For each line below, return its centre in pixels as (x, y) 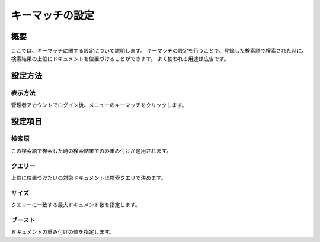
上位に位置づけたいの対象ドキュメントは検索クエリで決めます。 (89, 178)
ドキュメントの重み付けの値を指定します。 (63, 232)
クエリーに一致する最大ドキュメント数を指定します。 (76, 205)
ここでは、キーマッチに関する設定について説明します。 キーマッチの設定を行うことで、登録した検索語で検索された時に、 (159, 51)
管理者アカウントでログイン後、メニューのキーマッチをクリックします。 (99, 105)
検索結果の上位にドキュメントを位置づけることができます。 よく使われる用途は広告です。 (120, 59)
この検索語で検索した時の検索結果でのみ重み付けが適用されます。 (91, 150)
